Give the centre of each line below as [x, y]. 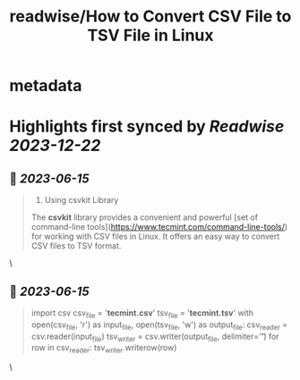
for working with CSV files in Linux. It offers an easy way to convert [155, 236]
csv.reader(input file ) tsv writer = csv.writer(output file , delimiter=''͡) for [155, 337]
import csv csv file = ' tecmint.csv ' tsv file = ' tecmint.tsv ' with [142, 314]
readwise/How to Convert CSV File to [150, 17]
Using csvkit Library [81, 200]
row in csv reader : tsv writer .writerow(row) [104, 349]
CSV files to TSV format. [76, 246]
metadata [46, 86]
